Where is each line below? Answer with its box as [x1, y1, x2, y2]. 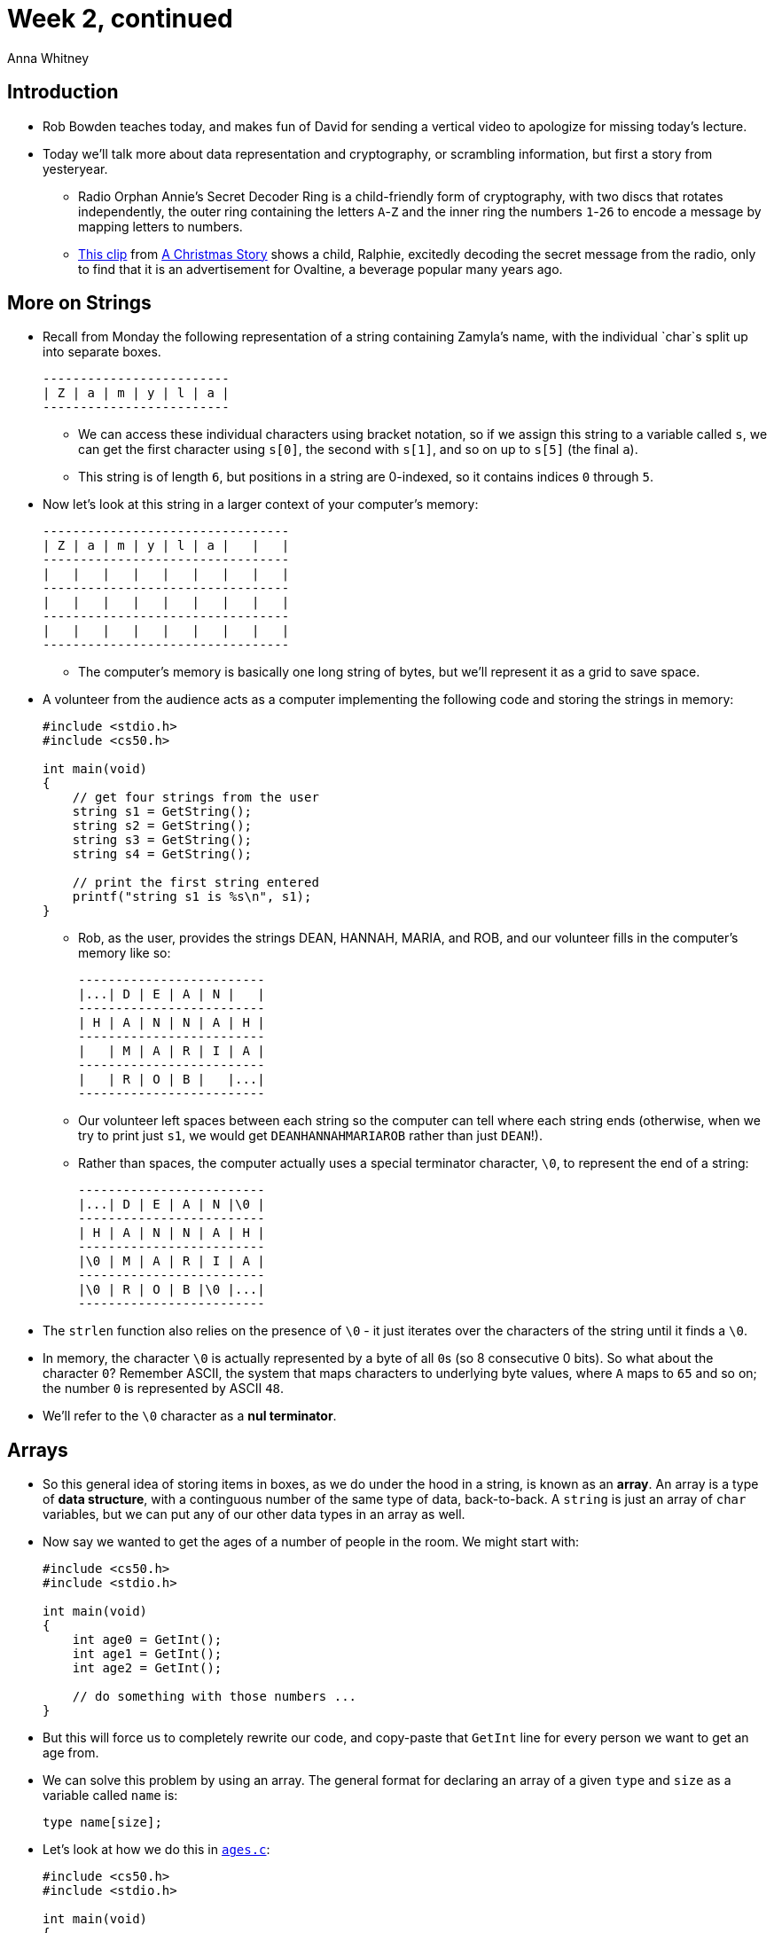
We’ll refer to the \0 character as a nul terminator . [43, 1408, 337, 1424]
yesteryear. [43, 160, 108, 176]
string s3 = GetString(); [72, 833, 253, 848]
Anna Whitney [7, 50, 90, 66]
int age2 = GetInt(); [72, 1661, 223, 1676]
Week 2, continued [7, 4, 233, 34]
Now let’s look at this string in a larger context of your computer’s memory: [43, 497, 479, 513]
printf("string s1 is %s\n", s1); [72, 889, 312, 904]
